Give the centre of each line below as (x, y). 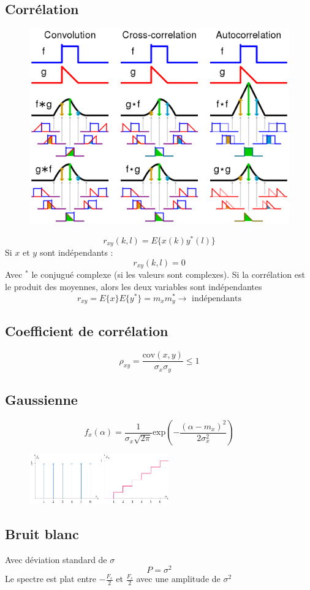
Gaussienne (41, 400)
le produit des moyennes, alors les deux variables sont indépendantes (134, 286)
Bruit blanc (42, 533)
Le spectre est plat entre (51, 579)
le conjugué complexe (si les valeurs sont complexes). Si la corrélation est (168, 274)
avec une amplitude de (178, 579)
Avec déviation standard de (56, 559)
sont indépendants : (76, 252)
